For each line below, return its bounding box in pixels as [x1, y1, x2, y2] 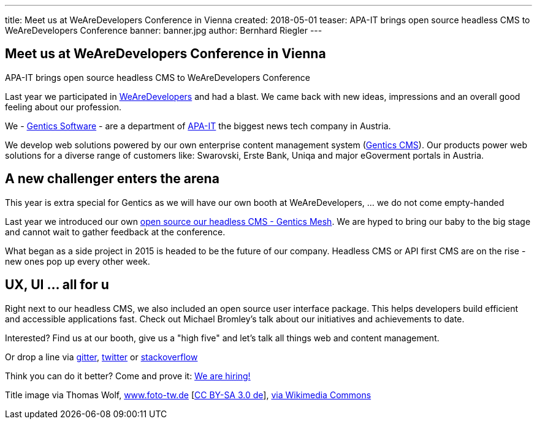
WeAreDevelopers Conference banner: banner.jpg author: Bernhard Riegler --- [5, 25, 322, 36]
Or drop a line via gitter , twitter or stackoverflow [5, 351, 198, 362]
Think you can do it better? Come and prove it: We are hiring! [5, 370, 251, 381]
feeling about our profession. [5, 101, 121, 112]
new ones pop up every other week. [5, 256, 150, 267]
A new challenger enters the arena [5, 171, 219, 187]
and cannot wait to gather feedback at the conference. [5, 226, 226, 237]
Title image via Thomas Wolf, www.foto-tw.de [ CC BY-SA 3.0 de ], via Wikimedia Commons [5, 389, 371, 400]
